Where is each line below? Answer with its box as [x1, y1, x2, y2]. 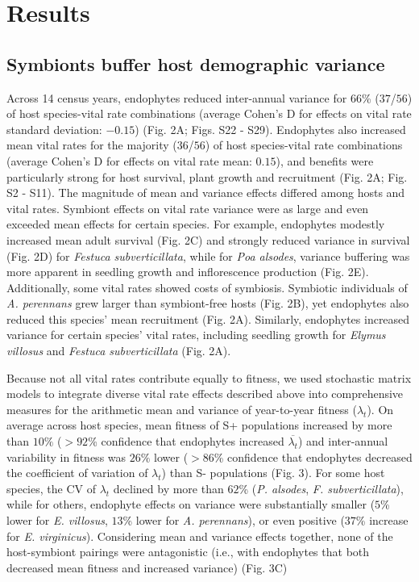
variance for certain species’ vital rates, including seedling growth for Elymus [6, 326, 386, 343]
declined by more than [113, 479, 224, 496]
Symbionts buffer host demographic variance [6, 51, 385, 76]
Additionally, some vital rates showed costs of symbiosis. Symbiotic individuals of [6, 278, 408, 295]
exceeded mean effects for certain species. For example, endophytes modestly [6, 216, 385, 232]
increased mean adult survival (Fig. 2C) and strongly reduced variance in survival [6, 231, 410, 248]
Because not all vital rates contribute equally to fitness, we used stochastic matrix [6, 369, 412, 386]
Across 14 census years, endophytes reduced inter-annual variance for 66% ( [6, 89, 380, 106]
